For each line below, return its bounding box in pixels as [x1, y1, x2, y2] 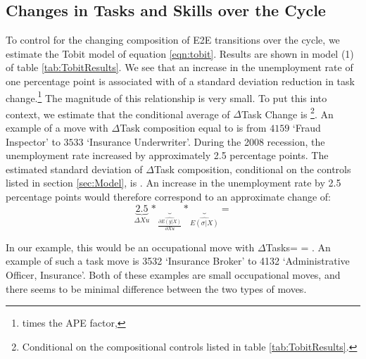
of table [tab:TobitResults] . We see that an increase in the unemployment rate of [6, 60, 353, 75]
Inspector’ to [6, 134, 61, 149]
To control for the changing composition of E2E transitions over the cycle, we [6, 32, 340, 47]
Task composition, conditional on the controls [154, 161, 351, 176]
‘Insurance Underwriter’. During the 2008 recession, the [87, 134, 325, 149]
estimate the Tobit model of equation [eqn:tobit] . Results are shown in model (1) [6, 46, 354, 61]
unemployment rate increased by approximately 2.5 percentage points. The [6, 148, 329, 163]
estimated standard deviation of [6, 161, 143, 176]
